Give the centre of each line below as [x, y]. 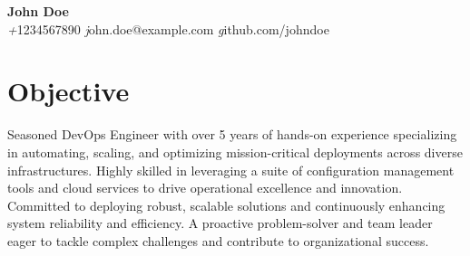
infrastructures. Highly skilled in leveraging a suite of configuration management [231, 170]
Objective [69, 91]
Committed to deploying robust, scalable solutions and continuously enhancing [226, 205]
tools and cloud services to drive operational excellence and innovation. [205, 188]
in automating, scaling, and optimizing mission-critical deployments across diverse [235, 152]
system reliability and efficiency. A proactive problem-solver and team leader [220, 223]
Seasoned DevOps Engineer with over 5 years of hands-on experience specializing [232, 134]
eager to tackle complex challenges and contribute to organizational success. [218, 240]
